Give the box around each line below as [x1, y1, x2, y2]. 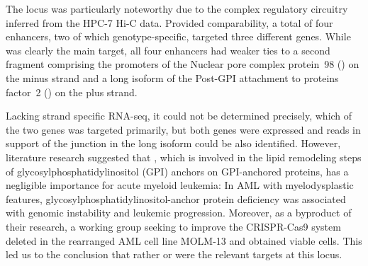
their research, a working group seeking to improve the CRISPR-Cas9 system [6, 219, 341, 233]
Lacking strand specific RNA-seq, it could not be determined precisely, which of [6, 108, 352, 123]
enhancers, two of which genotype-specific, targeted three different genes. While [6, 29, 351, 44]
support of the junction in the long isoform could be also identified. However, [6, 136, 341, 151]
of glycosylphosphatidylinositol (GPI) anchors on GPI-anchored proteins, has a [6, 163, 349, 178]
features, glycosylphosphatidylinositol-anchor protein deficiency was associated [6, 191, 346, 206]
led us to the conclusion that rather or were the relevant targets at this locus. [6, 247, 342, 262]
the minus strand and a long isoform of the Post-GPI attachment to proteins [6, 70, 339, 85]
